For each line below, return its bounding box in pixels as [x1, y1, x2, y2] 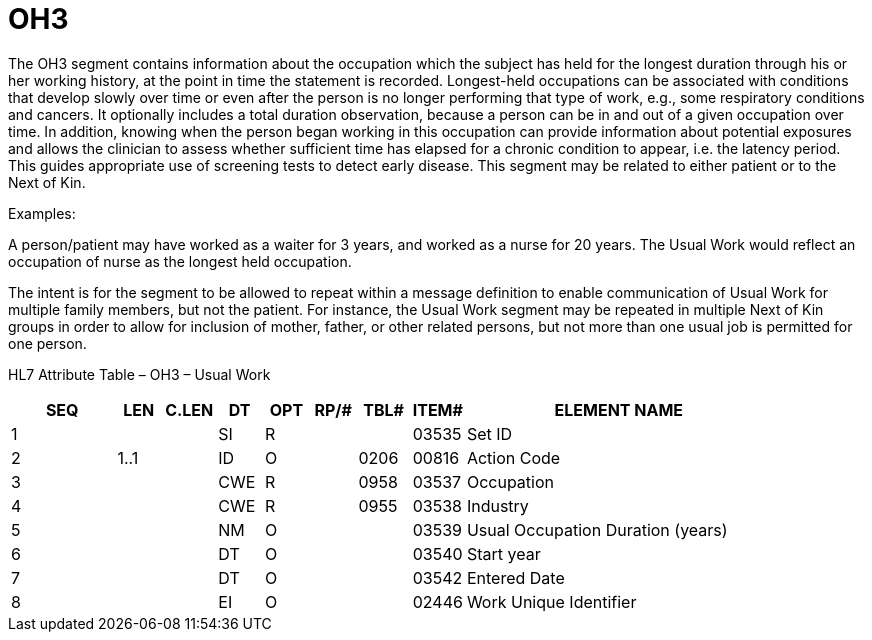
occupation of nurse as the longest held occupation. [8, 252, 352, 270]
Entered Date [466, 567, 565, 588]
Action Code [466, 447, 561, 468]
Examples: [8, 204, 76, 222]
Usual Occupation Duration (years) [466, 519, 728, 540]
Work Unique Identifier [466, 591, 637, 612]
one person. [8, 334, 87, 352]
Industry [466, 495, 529, 516]
